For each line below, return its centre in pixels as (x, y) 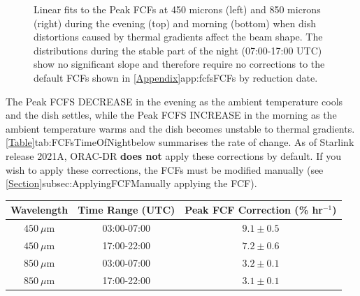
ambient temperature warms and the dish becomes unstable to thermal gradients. (180, 128)
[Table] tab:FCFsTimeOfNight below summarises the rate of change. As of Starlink (180, 142)
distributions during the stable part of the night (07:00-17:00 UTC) (178, 50)
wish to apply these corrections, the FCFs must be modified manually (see (165, 169)
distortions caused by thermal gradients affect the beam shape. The (178, 37)
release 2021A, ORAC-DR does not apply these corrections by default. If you (173, 155)
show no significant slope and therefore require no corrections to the (179, 64)
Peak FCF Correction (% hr (254, 210)
